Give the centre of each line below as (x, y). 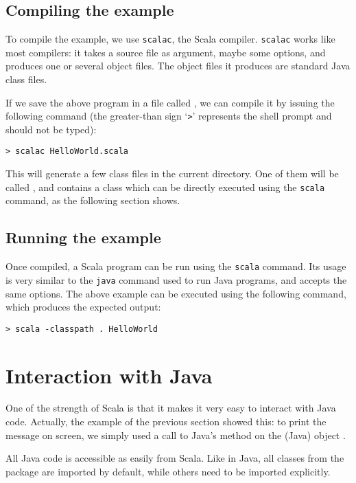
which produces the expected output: (83, 307)
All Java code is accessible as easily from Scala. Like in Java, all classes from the (175, 458)
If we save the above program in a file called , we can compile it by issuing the (170, 102)
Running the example (83, 237)
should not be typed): (51, 129)
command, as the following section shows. (93, 200)
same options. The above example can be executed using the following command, (176, 293)
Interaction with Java (109, 375)
